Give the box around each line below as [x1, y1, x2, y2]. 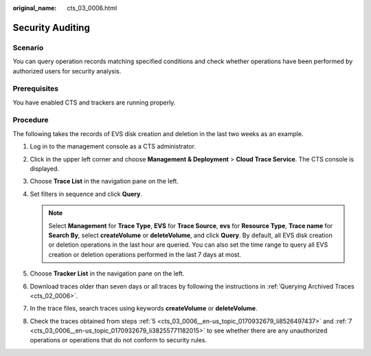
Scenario [12, 43, 44, 52]
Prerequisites [12, 84, 58, 93]
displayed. [30, 165, 60, 173]
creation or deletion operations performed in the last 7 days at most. [48, 250, 242, 258]
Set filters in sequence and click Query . [30, 190, 142, 198]
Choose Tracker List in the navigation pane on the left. [30, 269, 185, 278]
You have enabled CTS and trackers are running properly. [12, 98, 176, 107]
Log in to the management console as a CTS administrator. [30, 142, 196, 151]
